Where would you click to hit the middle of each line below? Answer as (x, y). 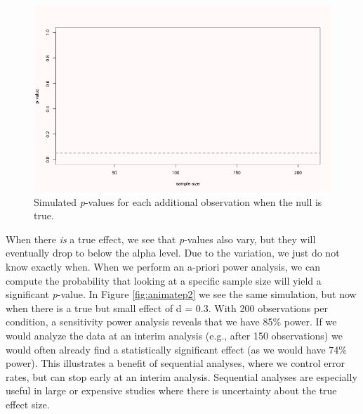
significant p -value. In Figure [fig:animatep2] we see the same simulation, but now (181, 294)
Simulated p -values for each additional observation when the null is (178, 201)
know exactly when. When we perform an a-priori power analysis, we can (163, 266)
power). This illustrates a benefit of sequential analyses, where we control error (175, 363)
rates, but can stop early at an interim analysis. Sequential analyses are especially (181, 376)
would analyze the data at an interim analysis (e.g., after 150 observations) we (174, 335)
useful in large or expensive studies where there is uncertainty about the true (171, 390)
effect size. (28, 404)
